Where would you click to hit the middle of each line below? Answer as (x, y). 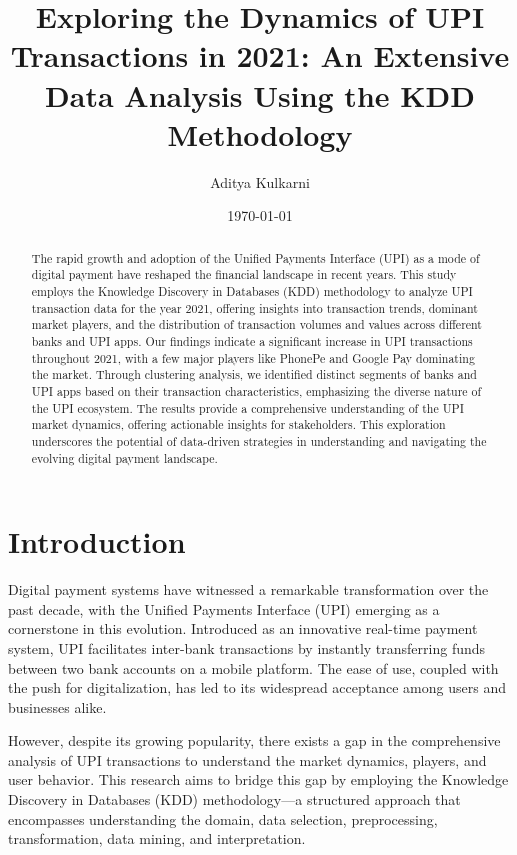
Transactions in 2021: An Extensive (260, 55)
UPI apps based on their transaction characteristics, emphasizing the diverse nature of (256, 390)
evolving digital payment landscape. (124, 457)
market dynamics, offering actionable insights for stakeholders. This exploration (238, 424)
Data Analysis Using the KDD (260, 94)
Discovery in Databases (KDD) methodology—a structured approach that (234, 799)
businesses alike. (57, 706)
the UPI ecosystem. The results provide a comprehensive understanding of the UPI (247, 407)
